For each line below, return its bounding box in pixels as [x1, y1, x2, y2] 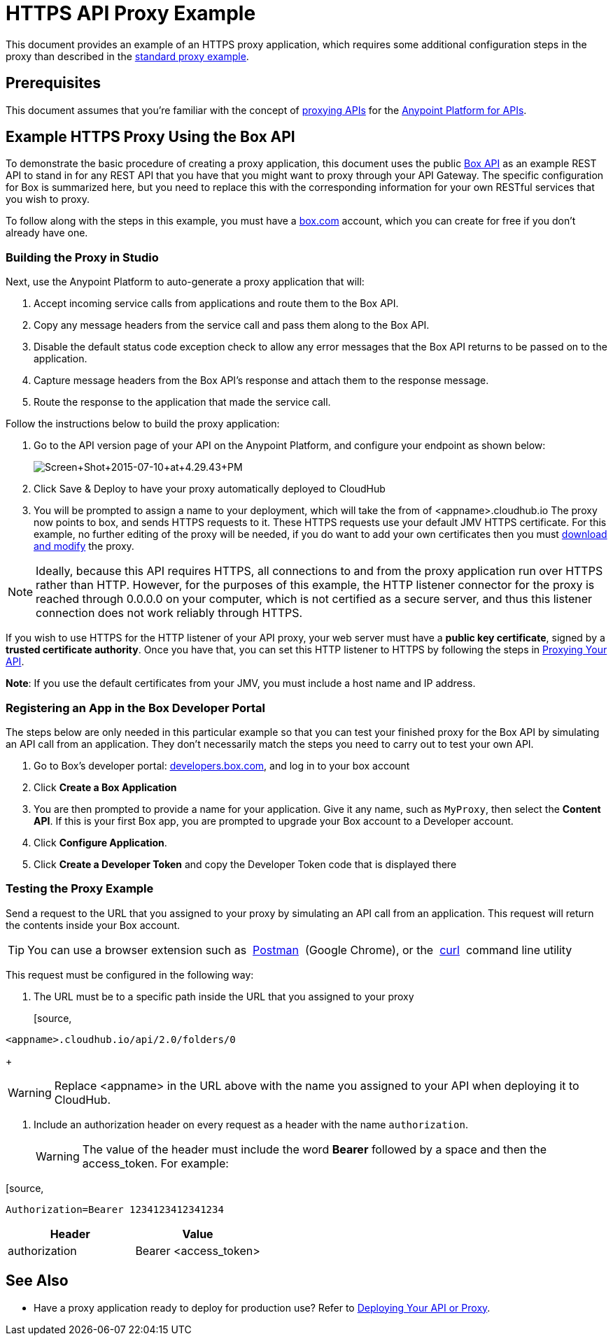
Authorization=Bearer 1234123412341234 [6, 1203, 224, 1215]
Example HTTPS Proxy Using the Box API [6, 128, 295, 146]
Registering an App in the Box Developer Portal [6, 700, 265, 715]
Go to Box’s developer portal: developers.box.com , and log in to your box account [34, 759, 410, 772]
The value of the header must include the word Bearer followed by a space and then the [82, 1142, 547, 1156]
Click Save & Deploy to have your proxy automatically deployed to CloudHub [34, 483, 386, 495]
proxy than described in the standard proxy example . [6, 50, 249, 62]
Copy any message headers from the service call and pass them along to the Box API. [34, 319, 430, 332]
